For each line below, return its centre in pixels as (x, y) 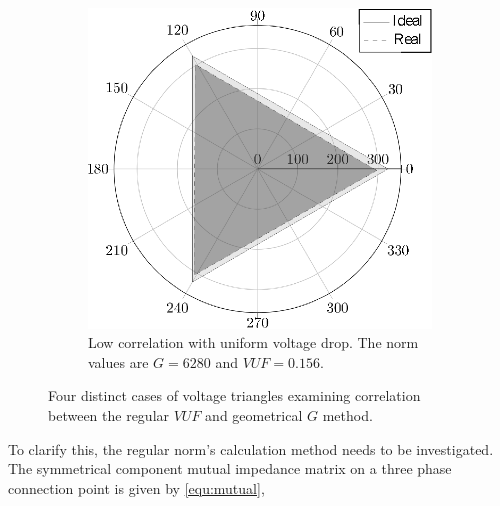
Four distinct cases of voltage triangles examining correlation (234, 395)
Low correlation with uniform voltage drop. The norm (253, 342)
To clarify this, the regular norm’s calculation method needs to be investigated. (251, 448)
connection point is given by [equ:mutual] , (136, 487)
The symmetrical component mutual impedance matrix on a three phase (230, 468)
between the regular (109, 414)
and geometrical (254, 414)
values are (118, 361)
